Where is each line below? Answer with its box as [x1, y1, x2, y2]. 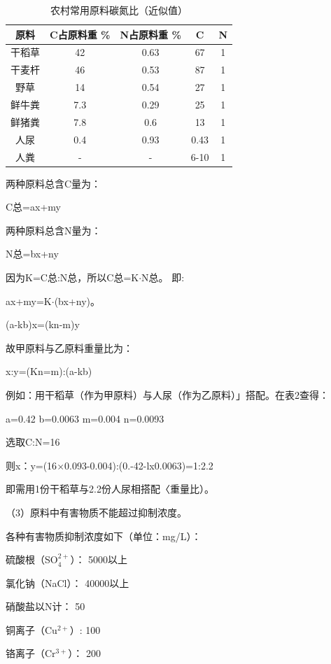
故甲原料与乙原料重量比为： [6, 340, 133, 355]
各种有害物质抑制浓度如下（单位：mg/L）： [6, 528, 202, 543]
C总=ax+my [6, 199, 61, 214]
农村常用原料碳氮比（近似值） [50, 3, 188, 17]
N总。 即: [141, 269, 185, 284]
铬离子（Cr [6, 646, 56, 661]
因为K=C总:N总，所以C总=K [6, 269, 139, 284]
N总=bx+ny [6, 246, 59, 261]
